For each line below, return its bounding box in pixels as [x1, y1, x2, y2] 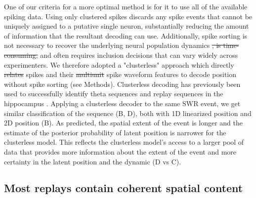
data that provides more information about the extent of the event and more [4, 146, 237, 157]
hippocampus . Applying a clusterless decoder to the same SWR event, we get [4, 98, 241, 108]
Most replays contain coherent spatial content [4, 180, 243, 196]
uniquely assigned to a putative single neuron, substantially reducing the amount [4, 21, 249, 31]
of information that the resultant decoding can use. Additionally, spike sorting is [4, 30, 248, 40]
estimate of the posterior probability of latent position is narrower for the [4, 127, 226, 137]
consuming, [4, 49, 38, 60]
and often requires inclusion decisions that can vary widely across [40, 49, 238, 60]
